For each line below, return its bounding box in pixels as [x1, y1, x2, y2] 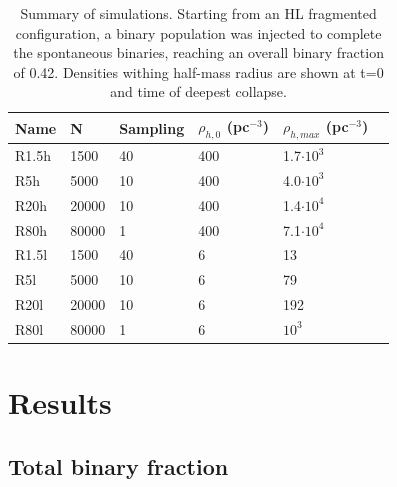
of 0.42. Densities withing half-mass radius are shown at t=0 [13, 61, 384, 82]
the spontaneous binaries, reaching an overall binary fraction [13, 42, 384, 63]
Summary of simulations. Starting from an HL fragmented [20, 3, 377, 23]
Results [8, 382, 112, 423]
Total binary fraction [8, 450, 229, 481]
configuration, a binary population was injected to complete [15, 22, 382, 43]
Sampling [119, 117, 185, 138]
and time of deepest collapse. [110, 81, 287, 102]
